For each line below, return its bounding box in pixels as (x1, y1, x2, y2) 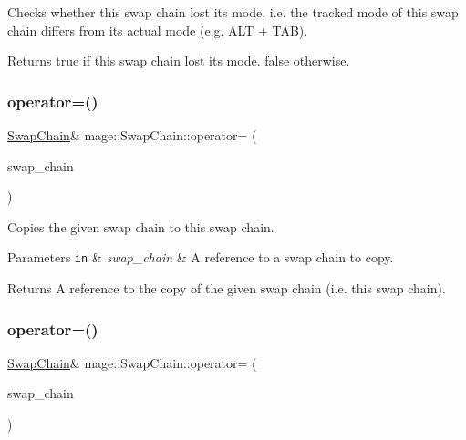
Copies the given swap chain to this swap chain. (7, 217, 274, 236)
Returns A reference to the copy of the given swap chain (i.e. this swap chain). (7, 279, 446, 298)
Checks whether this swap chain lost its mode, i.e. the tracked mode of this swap (7, 3, 459, 21)
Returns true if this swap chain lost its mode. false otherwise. (7, 51, 350, 70)
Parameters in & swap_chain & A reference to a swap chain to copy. (7, 248, 394, 267)
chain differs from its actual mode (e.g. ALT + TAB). (7, 20, 308, 39)
